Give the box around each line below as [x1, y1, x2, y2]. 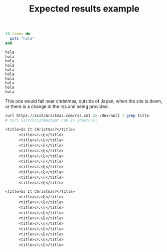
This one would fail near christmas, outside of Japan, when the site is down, [5, 98, 162, 104]
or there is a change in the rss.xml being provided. [5, 103, 109, 109]
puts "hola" [10, 36, 35, 41]
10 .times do [5, 31, 30, 37]
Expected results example [29, 3, 139, 15]
